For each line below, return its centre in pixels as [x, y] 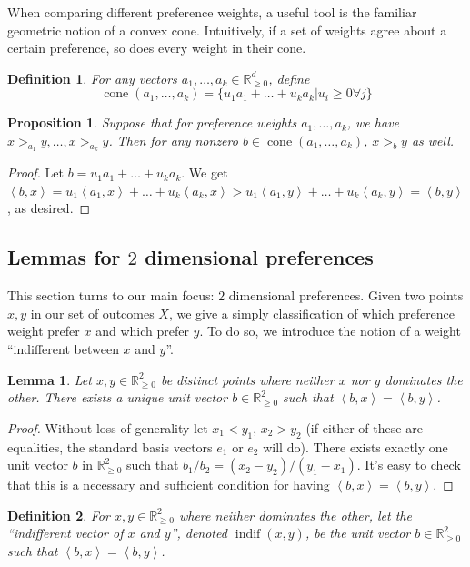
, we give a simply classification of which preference [312, 313]
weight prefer [44, 331]
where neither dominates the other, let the [295, 515]
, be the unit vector [358, 533]
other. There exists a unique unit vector [118, 397]
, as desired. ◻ [49, 208]
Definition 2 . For [59, 515]
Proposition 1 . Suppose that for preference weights [152, 122]
